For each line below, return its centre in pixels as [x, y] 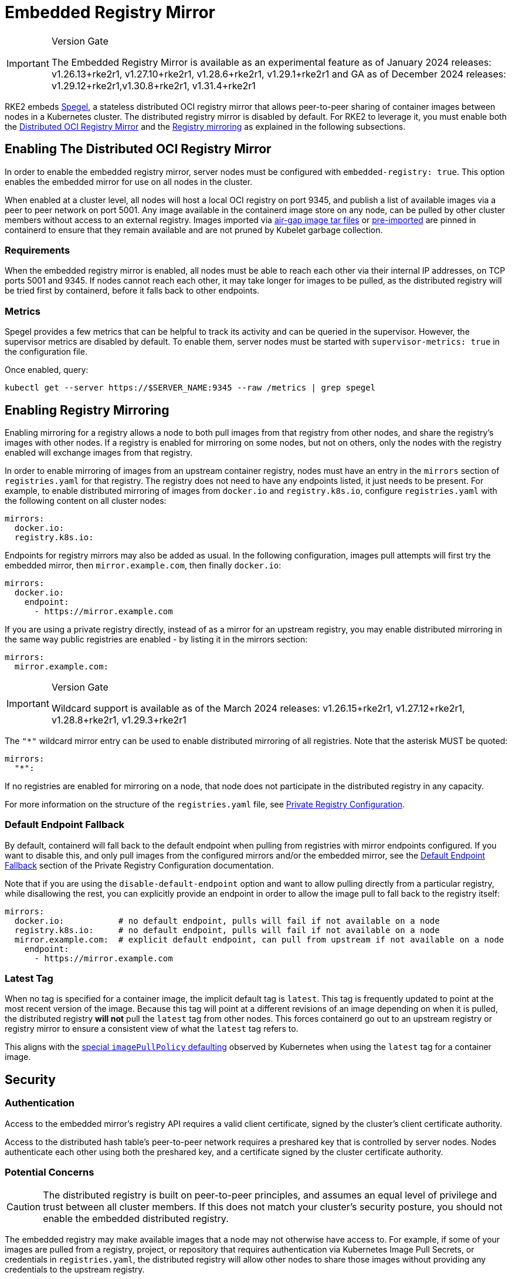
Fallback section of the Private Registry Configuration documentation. [139, 865]
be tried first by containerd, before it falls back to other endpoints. [132, 291]
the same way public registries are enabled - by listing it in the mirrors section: [156, 639]
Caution [24, 1207]
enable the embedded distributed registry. [136, 1219]
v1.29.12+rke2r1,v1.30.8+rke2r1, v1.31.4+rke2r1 [153, 85]
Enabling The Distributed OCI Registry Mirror [138, 149]
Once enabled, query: [47, 370]
